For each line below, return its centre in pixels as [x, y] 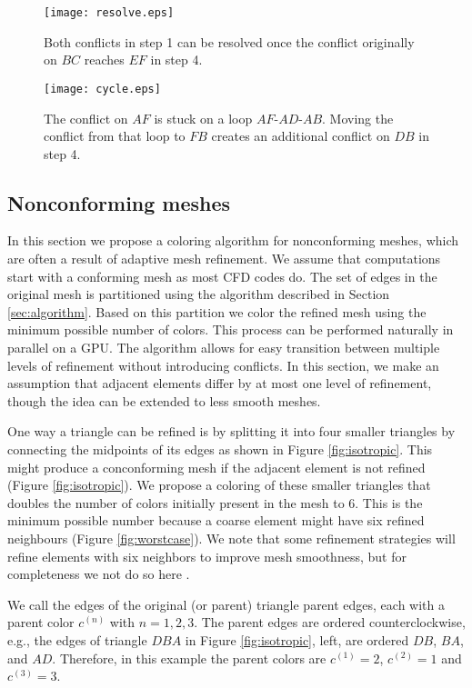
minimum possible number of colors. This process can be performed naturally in [231, 329]
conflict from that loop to [115, 136]
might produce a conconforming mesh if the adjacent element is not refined [216, 467]
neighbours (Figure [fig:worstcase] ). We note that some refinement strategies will [231, 538]
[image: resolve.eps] [109, 13]
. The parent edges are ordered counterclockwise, [330, 622]
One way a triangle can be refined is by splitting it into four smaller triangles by [231, 431]
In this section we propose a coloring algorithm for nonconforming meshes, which [233, 240]
